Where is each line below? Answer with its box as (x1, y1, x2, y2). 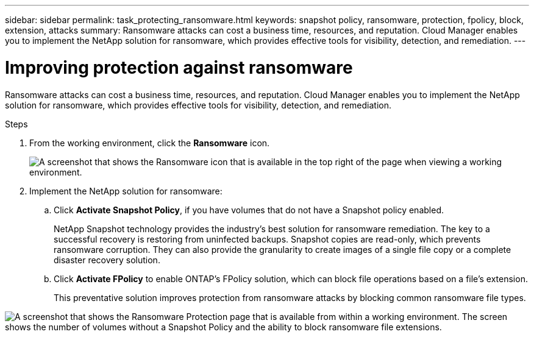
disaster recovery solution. (54, 254, 160, 265)
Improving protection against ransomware (5, 57, 353, 78)
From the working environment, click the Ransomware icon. (29, 137, 270, 148)
